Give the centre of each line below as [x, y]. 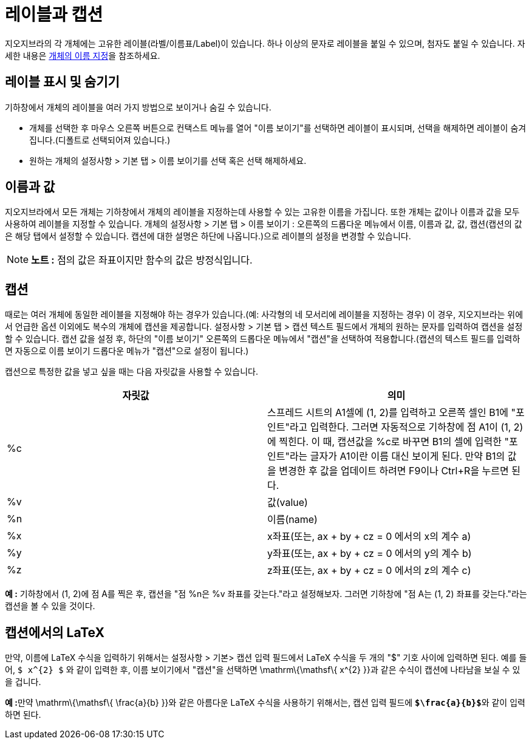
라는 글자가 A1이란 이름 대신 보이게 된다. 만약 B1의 [397, 456]
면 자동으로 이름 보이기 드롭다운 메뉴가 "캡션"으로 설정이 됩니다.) [127, 351]
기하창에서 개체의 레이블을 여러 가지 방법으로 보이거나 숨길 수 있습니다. [138, 107]
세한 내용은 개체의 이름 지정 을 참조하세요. [83, 55]
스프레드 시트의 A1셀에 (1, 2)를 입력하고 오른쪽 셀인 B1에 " [391, 413]
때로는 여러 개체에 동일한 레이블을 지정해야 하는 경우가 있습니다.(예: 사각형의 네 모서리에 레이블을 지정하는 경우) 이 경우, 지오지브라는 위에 [264, 315]
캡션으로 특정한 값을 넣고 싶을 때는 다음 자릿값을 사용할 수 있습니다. [131, 372]
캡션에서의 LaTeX [55, 632]
